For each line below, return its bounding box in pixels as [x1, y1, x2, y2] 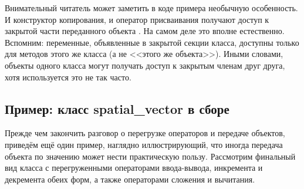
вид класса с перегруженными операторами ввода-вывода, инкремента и [5, 161, 263, 174]
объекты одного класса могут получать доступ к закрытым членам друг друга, [5, 59, 285, 71]
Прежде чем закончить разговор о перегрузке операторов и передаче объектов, [5, 127, 285, 139]
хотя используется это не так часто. [5, 70, 131, 83]
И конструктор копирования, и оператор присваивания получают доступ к [5, 13, 269, 25]
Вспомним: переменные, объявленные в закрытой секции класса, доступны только [5, 36, 299, 48]
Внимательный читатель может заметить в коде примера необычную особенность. [5, 2, 298, 14]
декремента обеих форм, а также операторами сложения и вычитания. [5, 173, 255, 185]
